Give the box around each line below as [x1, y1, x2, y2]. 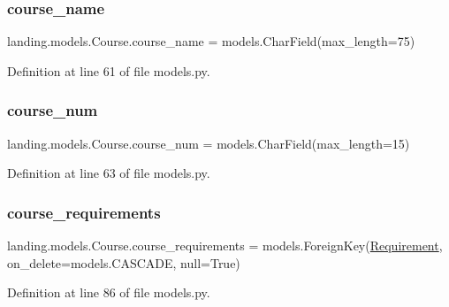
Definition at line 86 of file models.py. [7, 283, 210, 302]
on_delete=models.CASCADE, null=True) [7, 253, 240, 272]
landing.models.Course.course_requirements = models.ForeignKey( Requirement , [7, 236, 443, 255]
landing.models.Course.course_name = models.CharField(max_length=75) [7, 32, 415, 50]
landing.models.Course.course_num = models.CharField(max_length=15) [7, 134, 410, 152]
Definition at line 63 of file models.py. [7, 164, 210, 182]
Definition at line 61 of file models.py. [7, 61, 210, 80]
